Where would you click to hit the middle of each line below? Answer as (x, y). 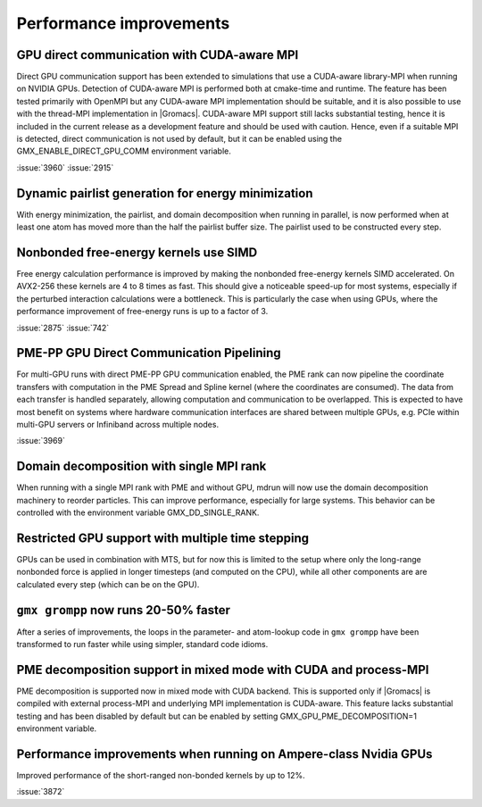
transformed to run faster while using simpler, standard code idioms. (142, 645)
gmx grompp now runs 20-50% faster (124, 610)
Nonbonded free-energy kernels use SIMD (137, 252)
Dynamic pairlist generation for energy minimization (165, 193)
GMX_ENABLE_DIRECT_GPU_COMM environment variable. (124, 151)
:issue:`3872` (41, 792)
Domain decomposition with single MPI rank (141, 466)
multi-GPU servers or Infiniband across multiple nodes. (117, 425)
